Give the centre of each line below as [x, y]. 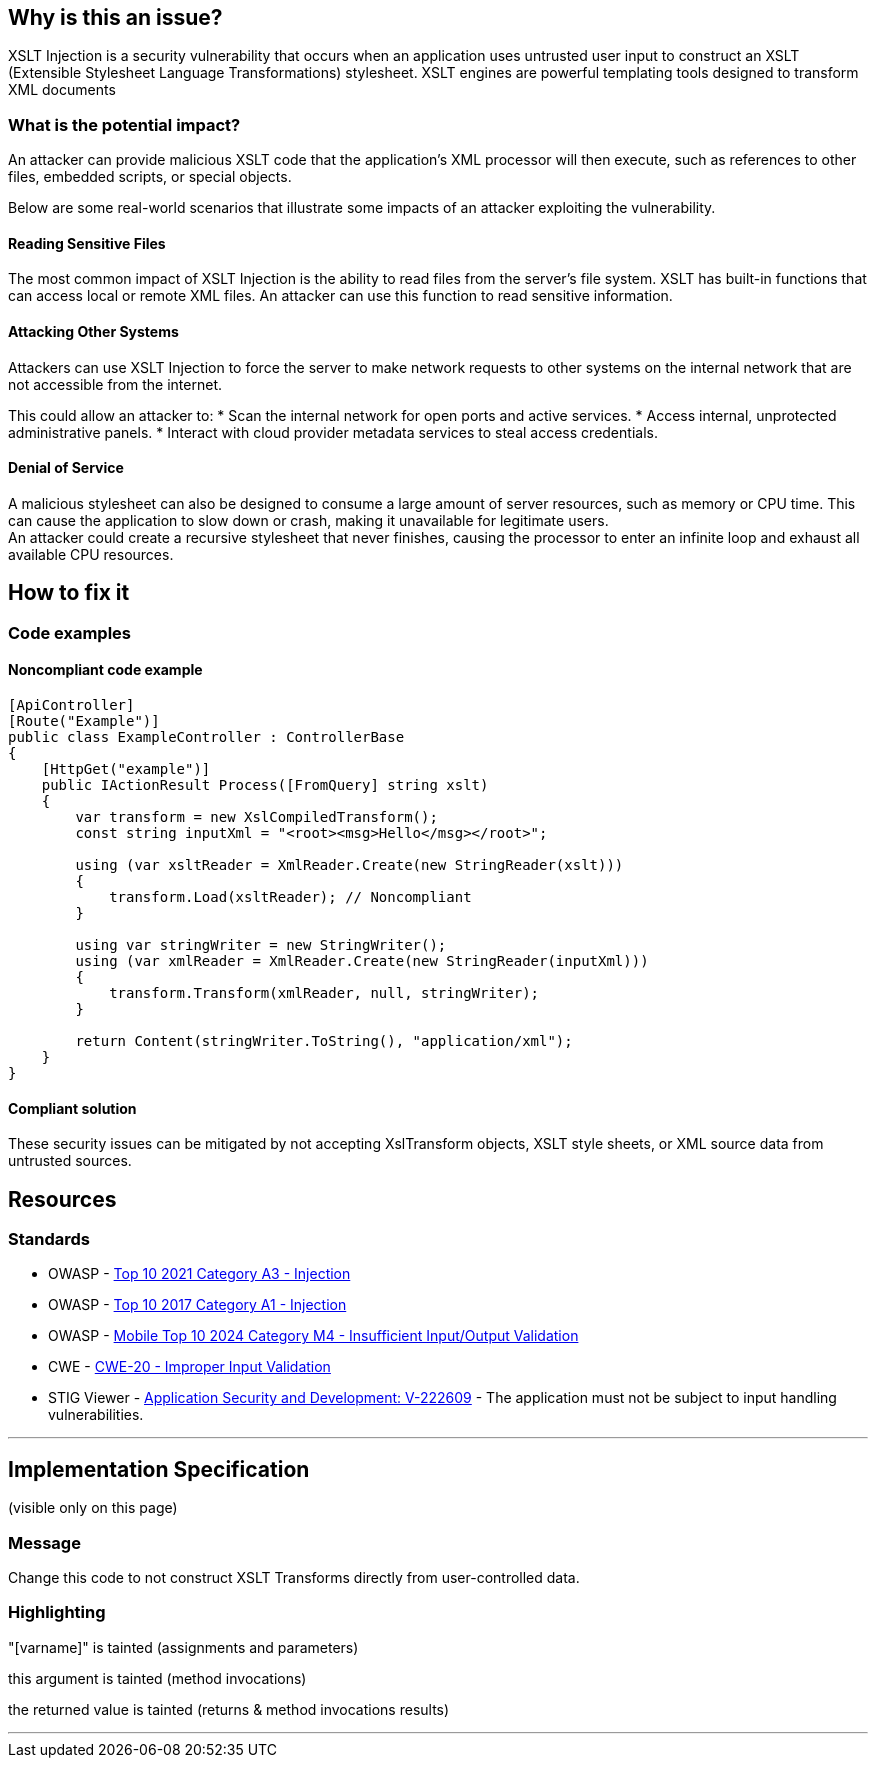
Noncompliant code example [105, 670]
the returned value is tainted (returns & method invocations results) [229, 1709]
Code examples [70, 632]
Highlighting [57, 1612]
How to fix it [69, 593]
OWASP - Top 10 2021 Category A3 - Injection [199, 1274]
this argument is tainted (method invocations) [157, 1678]
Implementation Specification [159, 1469]
